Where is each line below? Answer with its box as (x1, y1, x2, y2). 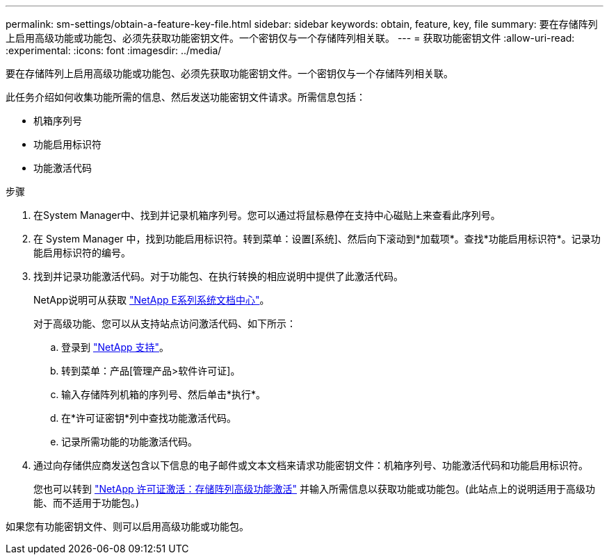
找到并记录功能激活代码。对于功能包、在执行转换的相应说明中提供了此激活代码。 (33, 270, 403, 282)
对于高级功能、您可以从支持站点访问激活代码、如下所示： (33, 318, 296, 329)
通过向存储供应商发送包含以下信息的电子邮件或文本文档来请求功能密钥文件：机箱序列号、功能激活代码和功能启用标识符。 (33, 459, 588, 471)
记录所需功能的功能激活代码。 (61, 436, 197, 447)
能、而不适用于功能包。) (33, 497, 140, 509)
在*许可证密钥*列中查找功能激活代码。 (61, 412, 237, 424)
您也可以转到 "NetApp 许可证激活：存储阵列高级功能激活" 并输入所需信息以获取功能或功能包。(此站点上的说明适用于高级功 (33, 483, 596, 495)
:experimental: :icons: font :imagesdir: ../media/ (6, 44, 222, 56)
